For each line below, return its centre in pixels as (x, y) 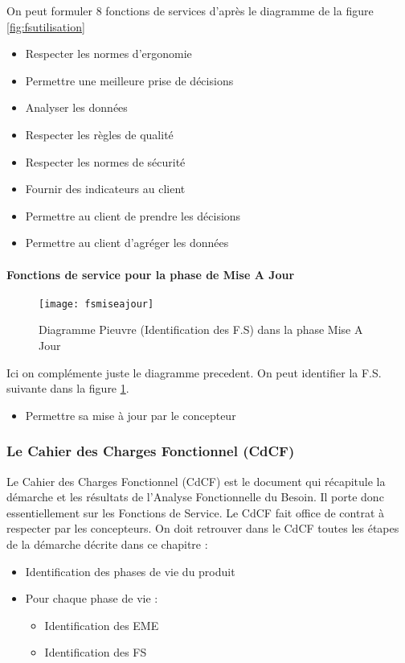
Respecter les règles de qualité (99, 134)
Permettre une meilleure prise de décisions (129, 80)
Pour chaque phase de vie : (92, 598)
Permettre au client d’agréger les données (127, 243)
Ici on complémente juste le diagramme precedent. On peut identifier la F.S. (194, 372)
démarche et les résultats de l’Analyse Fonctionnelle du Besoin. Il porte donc (195, 497)
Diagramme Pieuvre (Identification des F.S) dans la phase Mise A (201, 329)
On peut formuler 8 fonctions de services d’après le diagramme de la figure (190, 10)
